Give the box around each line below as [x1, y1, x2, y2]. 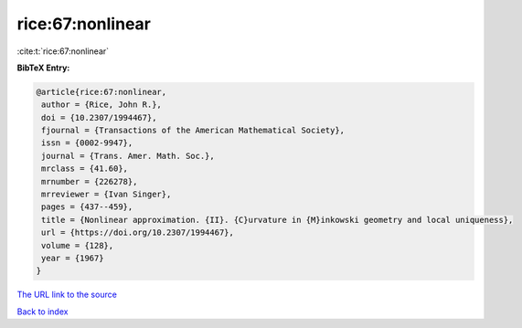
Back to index [16, 306, 69, 317]
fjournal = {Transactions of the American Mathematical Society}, [41, 125, 346, 136]
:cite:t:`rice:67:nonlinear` [16, 46, 110, 57]
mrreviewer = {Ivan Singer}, [41, 189, 172, 200]
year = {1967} [41, 253, 104, 263]
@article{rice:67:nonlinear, [36, 87, 167, 97]
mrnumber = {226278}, [41, 176, 138, 186]
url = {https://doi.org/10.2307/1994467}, [41, 227, 235, 238]
